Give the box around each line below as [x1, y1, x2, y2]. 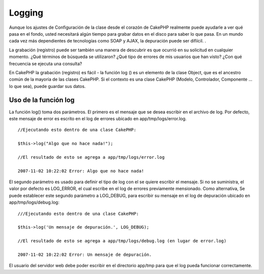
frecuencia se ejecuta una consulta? [9, 61, 83, 66]
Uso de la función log [9, 96, 75, 105]
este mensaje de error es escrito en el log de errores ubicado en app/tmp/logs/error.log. [9, 115, 187, 122]
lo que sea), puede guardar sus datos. [9, 83, 86, 89]
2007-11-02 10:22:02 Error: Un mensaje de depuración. [18, 252, 152, 257]
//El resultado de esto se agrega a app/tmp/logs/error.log [18, 154, 165, 160]
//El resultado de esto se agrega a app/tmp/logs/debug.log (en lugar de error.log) [18, 238, 227, 244]
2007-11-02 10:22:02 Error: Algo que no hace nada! [18, 168, 144, 173]
